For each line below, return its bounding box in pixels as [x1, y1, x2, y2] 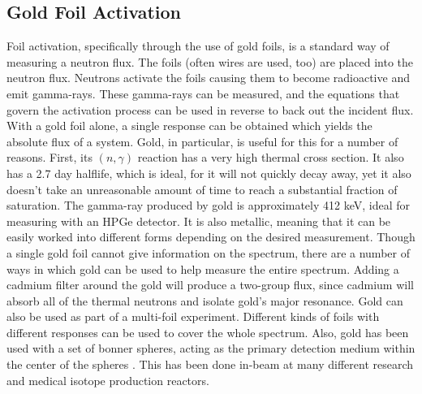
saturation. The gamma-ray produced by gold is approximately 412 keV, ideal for [6, 197, 410, 214]
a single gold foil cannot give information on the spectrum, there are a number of [6, 244, 410, 261]
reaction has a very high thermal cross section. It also [137, 149, 404, 166]
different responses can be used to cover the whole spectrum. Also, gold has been [6, 323, 409, 340]
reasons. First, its [6, 149, 93, 166]
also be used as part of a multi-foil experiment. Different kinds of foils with [6, 308, 380, 325]
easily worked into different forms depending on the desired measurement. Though [6, 228, 416, 245]
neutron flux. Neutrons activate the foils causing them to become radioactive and [6, 69, 410, 86]
